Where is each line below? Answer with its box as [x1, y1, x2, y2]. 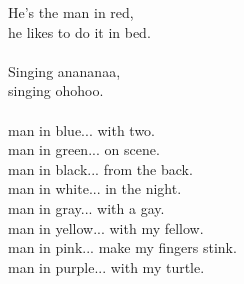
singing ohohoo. [8, 80, 104, 101]
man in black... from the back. [8, 158, 193, 179]
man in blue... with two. [8, 119, 156, 140]
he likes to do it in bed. [8, 21, 151, 42]
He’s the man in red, [8, 2, 134, 22]
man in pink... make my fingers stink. [8, 237, 237, 258]
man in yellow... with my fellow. [8, 217, 204, 238]
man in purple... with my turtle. [8, 256, 205, 277]
